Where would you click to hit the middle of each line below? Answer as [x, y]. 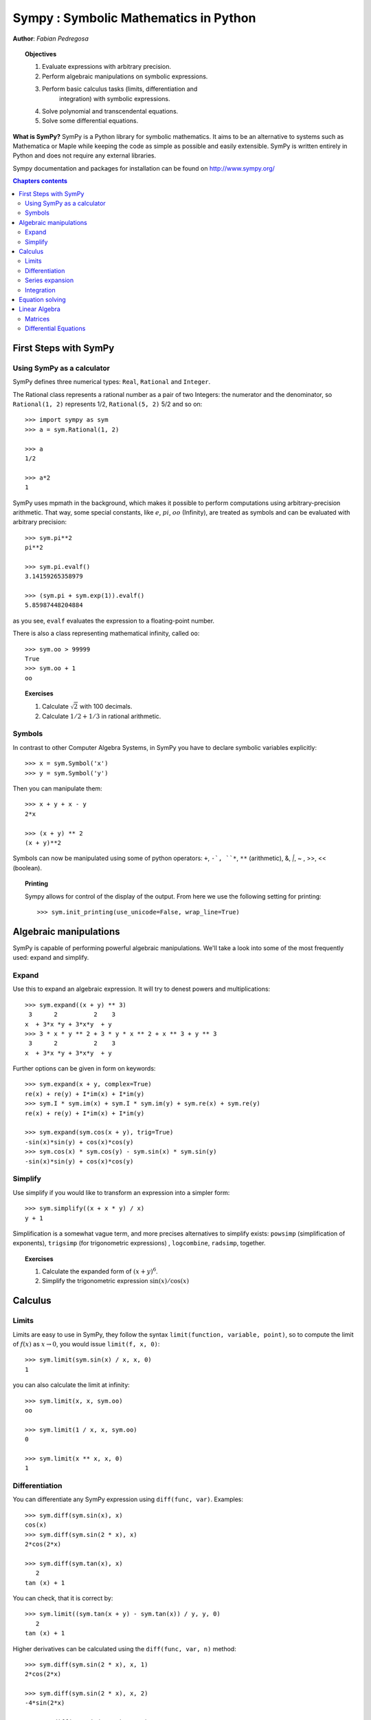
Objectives [41, 54]
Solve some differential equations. [90, 121]
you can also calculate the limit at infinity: [71, 1385]
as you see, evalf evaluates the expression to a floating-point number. [114, 621]
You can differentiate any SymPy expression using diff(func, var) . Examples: [128, 1499]
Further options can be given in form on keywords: [84, 1068]
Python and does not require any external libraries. [85, 155]
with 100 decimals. [106, 706]
